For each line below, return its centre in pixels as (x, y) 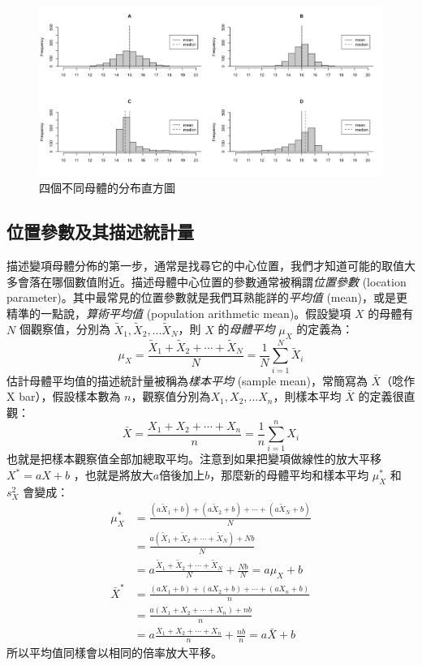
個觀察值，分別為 (65, 329)
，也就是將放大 (113, 475)
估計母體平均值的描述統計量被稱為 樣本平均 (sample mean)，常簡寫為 (187, 380)
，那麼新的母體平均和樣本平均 (289, 475)
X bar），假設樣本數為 (64, 396)
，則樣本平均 (307, 396)
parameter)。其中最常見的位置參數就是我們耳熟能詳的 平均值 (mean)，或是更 (207, 297)
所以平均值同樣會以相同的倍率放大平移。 (114, 653)
